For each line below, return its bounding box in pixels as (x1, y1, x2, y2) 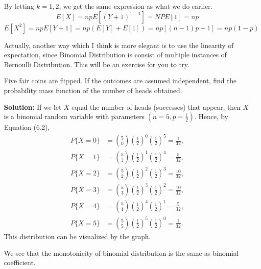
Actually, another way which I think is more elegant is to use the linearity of (4, 40, 234, 50)
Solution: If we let (4, 101, 62, 112)
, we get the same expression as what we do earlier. (59, 1, 213, 11)
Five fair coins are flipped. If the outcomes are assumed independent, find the (4, 75, 237, 86)
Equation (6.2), (4, 122, 50, 132)
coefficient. (4, 257, 36, 268)
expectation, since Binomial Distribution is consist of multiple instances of (4, 49, 227, 60)
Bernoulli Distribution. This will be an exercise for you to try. (4, 59, 190, 69)
